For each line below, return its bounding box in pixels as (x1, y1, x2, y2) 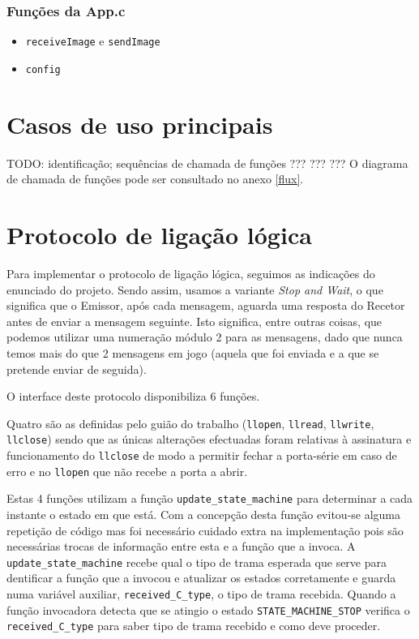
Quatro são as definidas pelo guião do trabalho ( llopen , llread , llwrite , (6, 414, 374, 431)
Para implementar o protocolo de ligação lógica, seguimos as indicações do (6, 264, 375, 281)
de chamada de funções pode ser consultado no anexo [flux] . (6, 170, 304, 187)
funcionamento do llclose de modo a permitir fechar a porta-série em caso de (6, 447, 397, 464)
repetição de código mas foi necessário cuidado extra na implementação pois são (6, 521, 404, 538)
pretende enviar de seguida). (6, 360, 147, 377)
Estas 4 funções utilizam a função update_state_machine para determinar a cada (6, 490, 413, 507)
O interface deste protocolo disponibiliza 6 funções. (6, 388, 260, 405)
